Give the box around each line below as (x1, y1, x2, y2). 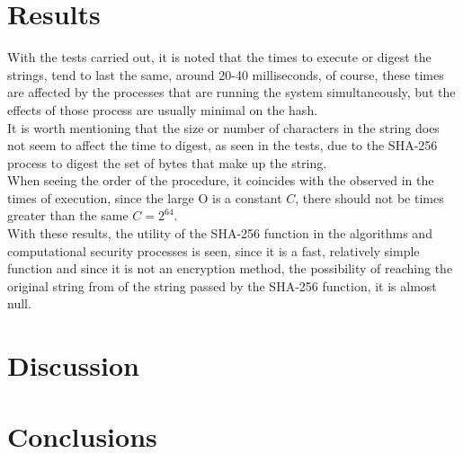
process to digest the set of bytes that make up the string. (7, 153, 327, 172)
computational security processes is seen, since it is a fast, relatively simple (7, 241, 420, 260)
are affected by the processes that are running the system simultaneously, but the (7, 83, 456, 102)
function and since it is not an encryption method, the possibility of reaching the (7, 259, 453, 278)
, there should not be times (295, 188, 444, 207)
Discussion (7, 347, 139, 384)
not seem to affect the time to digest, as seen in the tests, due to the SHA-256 (7, 136, 438, 155)
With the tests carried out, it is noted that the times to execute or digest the (7, 48, 432, 67)
